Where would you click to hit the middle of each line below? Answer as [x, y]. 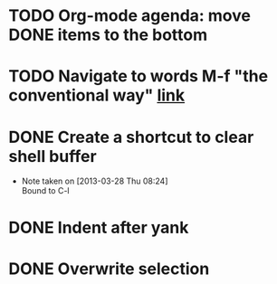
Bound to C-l [45, 191]
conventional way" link [97, 95]
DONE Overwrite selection [109, 269]
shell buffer [53, 156]
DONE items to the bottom [108, 35]
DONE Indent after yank [99, 227]
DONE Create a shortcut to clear [131, 137]
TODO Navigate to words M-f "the [138, 76]
